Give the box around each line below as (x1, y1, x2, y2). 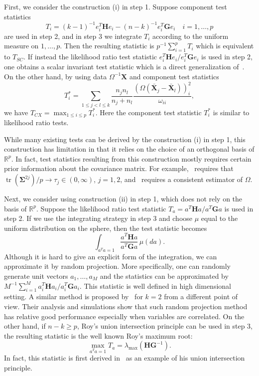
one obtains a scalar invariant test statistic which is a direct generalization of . (4, 61, 245, 72)
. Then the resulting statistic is (60, 40, 154, 51)
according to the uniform (152, 30, 229, 41)
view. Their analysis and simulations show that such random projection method (4, 301, 248, 311)
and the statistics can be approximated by (100, 270, 229, 281)
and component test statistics (129, 71, 219, 81)
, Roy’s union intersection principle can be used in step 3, (77, 321, 253, 331)
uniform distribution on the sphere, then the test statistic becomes (4, 222, 207, 233)
